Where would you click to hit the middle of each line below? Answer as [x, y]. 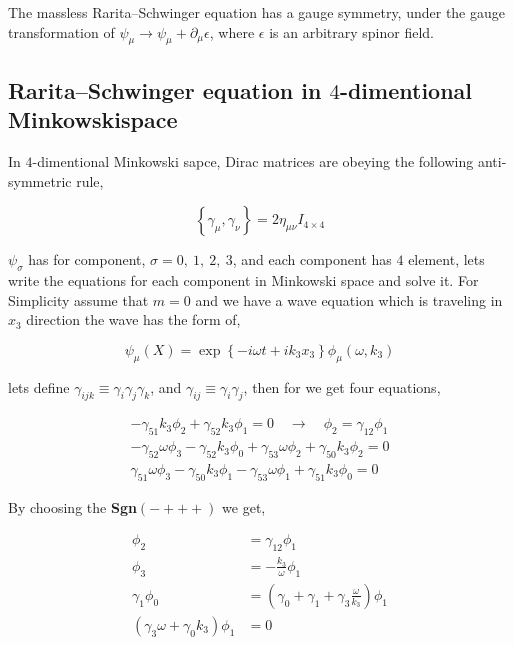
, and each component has [312, 259]
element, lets [446, 259]
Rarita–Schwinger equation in [165, 89]
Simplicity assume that [78, 299]
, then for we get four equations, [342, 386]
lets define [39, 386]
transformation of [61, 31]
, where [232, 31]
